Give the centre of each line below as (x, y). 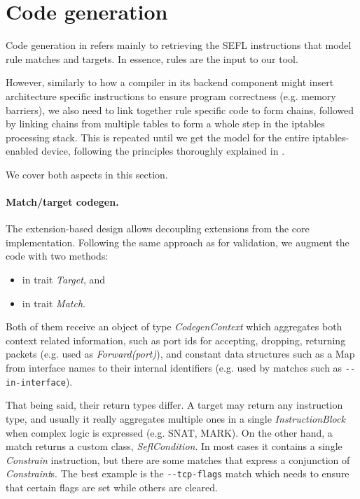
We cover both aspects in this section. (87, 174)
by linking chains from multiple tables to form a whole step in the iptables (165, 124)
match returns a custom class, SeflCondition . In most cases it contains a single (174, 446)
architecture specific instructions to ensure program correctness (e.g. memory (171, 96)
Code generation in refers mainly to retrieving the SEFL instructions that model (179, 45)
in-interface (36, 382)
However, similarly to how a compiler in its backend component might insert (170, 82)
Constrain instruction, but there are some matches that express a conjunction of (178, 459)
